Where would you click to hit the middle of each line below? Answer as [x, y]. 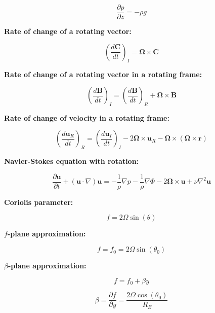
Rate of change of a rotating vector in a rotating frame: [103, 74]
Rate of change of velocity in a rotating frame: [87, 117]
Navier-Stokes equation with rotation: [72, 161]
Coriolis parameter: [39, 202]
